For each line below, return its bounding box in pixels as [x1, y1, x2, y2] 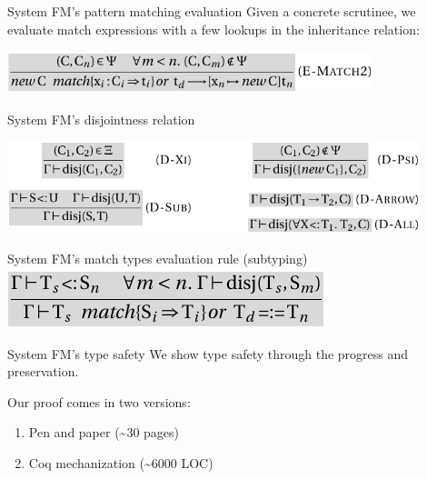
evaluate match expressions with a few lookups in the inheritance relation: [7, 19, 420, 38]
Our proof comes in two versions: [7, 392, 191, 411]
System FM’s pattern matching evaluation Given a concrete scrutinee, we [7, 2, 416, 20]
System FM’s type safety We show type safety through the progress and [7, 344, 409, 363]
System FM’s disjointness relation [7, 109, 195, 128]
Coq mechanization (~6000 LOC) [28, 453, 213, 472]
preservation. [7, 362, 79, 381]
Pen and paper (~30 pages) [28, 423, 180, 442]
